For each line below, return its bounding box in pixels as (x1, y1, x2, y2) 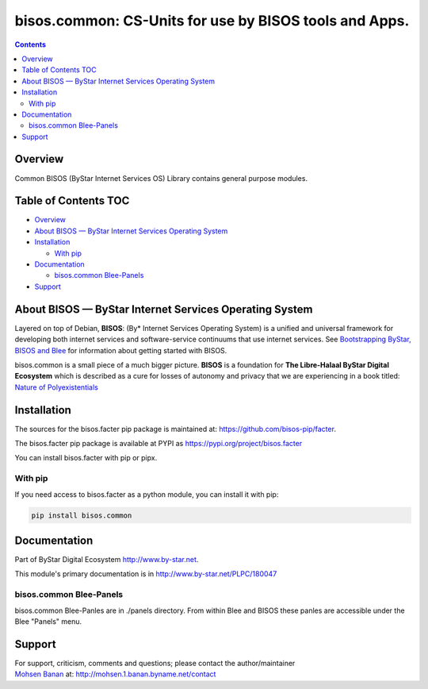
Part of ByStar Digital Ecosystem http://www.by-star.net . (14, 555, 199, 564)
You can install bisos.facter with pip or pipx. (14, 453, 158, 463)
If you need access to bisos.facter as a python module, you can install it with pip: (14, 489, 279, 499)
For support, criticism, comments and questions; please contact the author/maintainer (14, 658, 296, 668)
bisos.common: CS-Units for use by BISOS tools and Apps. (14, 12, 410, 29)
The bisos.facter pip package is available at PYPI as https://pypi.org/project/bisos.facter (14, 438, 303, 448)
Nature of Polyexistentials (14, 382, 98, 392)
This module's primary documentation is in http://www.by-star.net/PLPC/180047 (14, 569, 277, 579)
